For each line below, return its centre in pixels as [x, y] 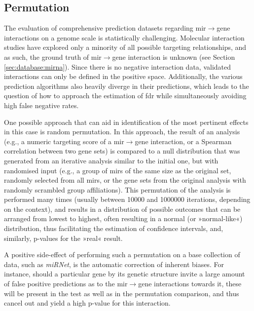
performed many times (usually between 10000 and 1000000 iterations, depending [127, 199]
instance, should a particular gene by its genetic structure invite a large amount [125, 274]
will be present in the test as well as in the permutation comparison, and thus [122, 293]
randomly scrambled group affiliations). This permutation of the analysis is [117, 189]
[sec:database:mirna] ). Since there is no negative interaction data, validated [118, 66]
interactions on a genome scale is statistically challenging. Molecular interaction [124, 37]
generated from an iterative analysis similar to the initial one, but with [111, 160]
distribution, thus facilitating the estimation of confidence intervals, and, [114, 228]
